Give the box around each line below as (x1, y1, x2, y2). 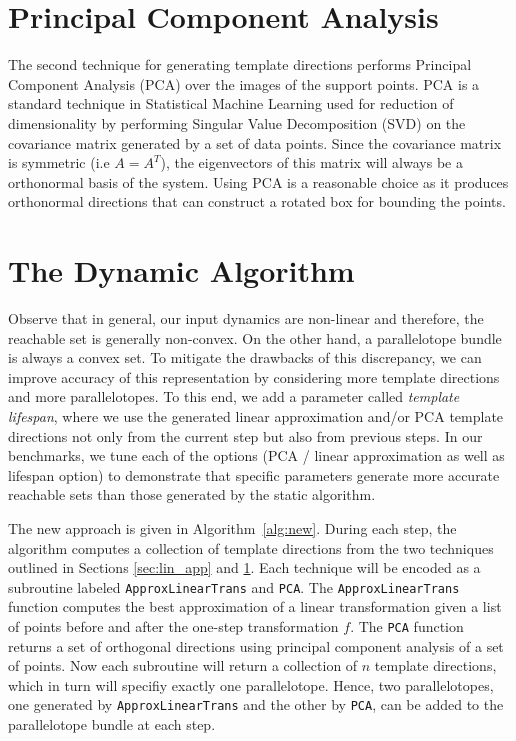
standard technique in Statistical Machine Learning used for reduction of (8, 93, 454, 114)
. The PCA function (350, 615, 464, 636)
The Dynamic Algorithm (8, 250, 355, 291)
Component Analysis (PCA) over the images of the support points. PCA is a (8, 73, 480, 94)
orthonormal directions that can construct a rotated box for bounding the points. (8, 191, 506, 212)
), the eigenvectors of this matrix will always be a (160, 152, 463, 173)
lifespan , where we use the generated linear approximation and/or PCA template (8, 405, 504, 426)
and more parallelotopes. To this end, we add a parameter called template (8, 386, 460, 407)
